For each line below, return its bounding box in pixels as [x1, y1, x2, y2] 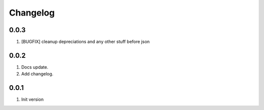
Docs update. [21, 64, 48, 70]
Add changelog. [21, 71, 54, 77]
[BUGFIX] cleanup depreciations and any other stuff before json [21, 39, 150, 45]
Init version [21, 96, 44, 102]
